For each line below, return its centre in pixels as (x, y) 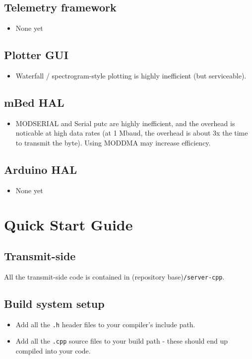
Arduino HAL (40, 169)
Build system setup (54, 303)
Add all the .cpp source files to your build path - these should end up (122, 341)
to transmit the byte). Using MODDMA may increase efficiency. (113, 142)
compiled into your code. (53, 351)
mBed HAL (34, 102)
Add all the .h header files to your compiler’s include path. (105, 324)
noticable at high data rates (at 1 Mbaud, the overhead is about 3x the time (132, 133)
